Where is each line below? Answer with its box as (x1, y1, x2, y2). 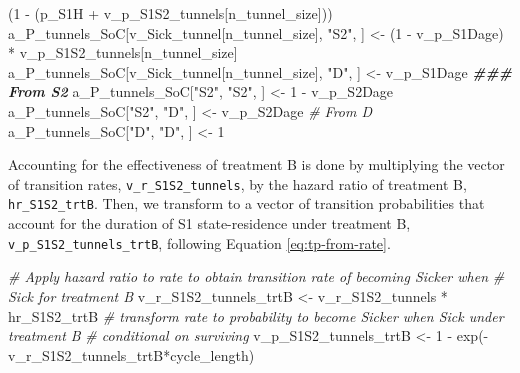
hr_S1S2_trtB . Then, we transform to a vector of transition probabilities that (8, 193, 485, 214)
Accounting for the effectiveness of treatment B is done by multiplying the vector (8, 154, 505, 175)
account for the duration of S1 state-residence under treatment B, (8, 213, 411, 234)
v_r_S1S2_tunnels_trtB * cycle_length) (8, 344, 255, 365)
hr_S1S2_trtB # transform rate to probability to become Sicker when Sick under (8, 305, 504, 326)
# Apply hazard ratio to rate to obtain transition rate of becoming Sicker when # (8, 266, 505, 287)
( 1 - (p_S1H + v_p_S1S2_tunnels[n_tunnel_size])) (8, 3, 333, 23)
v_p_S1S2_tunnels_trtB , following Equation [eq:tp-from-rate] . (8, 232, 391, 253)
